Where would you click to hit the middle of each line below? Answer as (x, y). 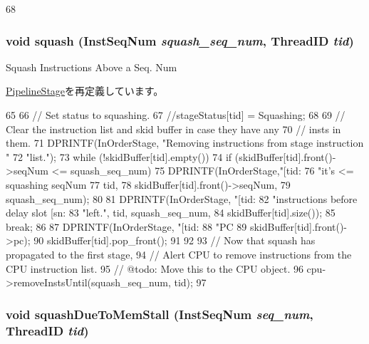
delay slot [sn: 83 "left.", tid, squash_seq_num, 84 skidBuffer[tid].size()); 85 (171, 213)
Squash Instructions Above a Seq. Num (92, 67)
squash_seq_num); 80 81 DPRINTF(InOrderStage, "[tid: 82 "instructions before (182, 198)
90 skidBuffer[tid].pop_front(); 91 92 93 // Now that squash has (175, 240)
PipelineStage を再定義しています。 (85, 91)
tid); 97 (190, 282)
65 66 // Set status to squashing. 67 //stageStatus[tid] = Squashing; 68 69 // (176, 115)
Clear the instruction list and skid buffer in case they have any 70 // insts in (173, 129)
